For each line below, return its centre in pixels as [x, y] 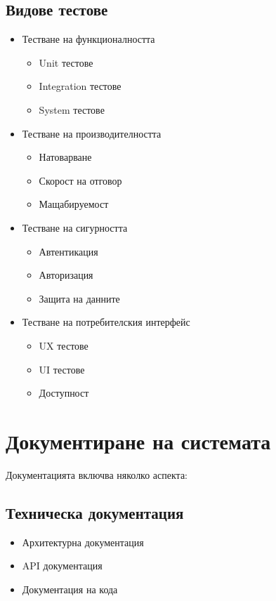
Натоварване [65, 157]
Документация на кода [70, 589]
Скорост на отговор [80, 180]
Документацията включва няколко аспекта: [97, 474]
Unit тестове [66, 62]
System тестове [72, 109]
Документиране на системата [138, 441]
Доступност [64, 393]
